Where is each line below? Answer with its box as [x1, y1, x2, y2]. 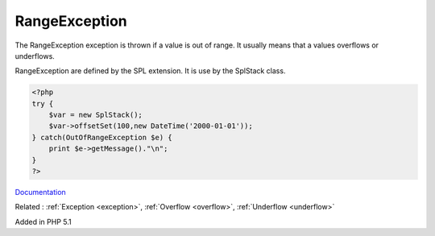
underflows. [14, 51, 56, 60]
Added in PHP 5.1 [14, 217, 72, 226]
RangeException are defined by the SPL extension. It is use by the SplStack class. [14, 66, 286, 76]
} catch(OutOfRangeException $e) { [31, 133, 172, 142]
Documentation [14, 188, 66, 197]
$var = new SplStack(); [48, 110, 143, 120]
